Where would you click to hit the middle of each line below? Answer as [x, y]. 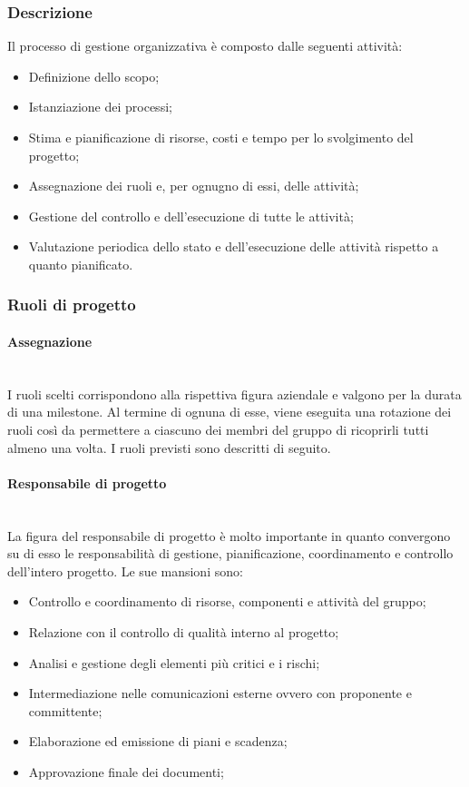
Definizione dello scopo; [94, 76]
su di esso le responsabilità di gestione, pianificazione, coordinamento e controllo [230, 553]
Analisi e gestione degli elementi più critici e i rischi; [174, 662]
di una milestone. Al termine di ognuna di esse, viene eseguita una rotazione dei [230, 412]
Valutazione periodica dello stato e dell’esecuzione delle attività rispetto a [234, 246]
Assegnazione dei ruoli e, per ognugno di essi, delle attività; [194, 186]
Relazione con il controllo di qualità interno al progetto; [184, 631]
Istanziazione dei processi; [100, 107]
